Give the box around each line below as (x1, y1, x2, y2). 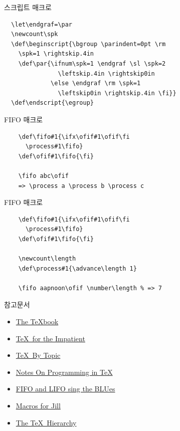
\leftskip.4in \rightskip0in (58, 70, 155, 77)
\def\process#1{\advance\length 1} (18, 265, 137, 272)
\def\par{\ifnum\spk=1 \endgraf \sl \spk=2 (18, 60, 166, 67)
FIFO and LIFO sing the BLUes (16, 383, 115, 394)
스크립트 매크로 (4, 2, 52, 12)
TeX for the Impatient (16, 333, 85, 343)
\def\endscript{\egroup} (11, 99, 94, 107)
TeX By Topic (16, 350, 61, 360)
